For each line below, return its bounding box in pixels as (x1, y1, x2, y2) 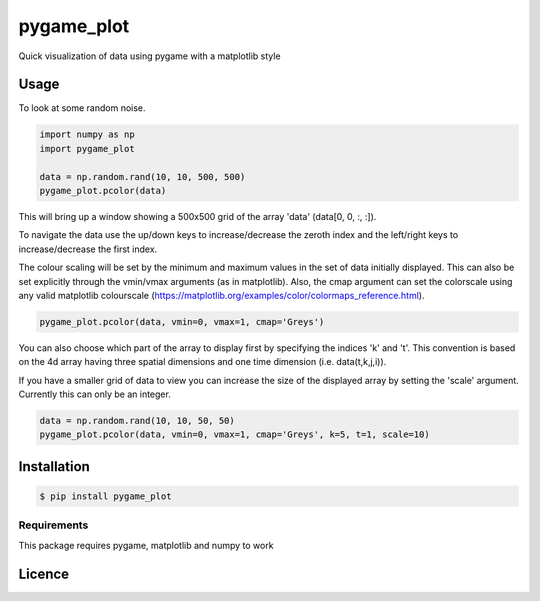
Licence (18, 565, 70, 582)
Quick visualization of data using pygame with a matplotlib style (18, 50, 281, 62)
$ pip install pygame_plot (39, 491, 172, 502)
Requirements (18, 518, 89, 532)
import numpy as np (39, 129, 135, 140)
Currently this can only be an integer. (18, 388, 172, 400)
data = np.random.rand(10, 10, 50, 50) (39, 415, 235, 427)
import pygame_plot (39, 143, 135, 154)
